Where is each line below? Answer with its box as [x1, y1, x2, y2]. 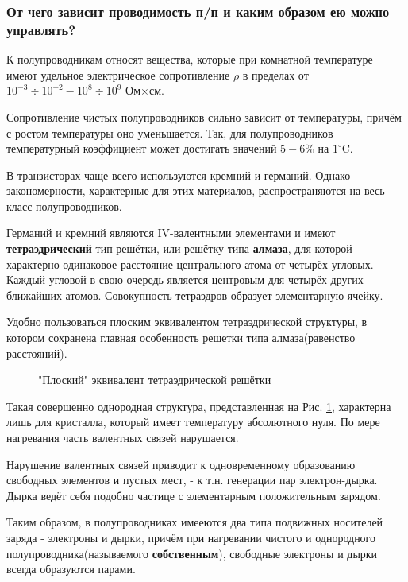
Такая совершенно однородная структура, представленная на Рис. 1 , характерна [6, 398, 391, 414]
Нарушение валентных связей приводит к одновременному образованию [6, 456, 356, 472]
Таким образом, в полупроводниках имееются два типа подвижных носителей [6, 514, 383, 530]
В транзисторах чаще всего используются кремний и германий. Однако [6, 166, 351, 183]
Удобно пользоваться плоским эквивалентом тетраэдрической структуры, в [6, 313, 368, 330]
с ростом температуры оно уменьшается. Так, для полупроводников [6, 124, 333, 141]
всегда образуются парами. [6, 561, 136, 577]
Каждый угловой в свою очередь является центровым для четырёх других [6, 271, 364, 288]
